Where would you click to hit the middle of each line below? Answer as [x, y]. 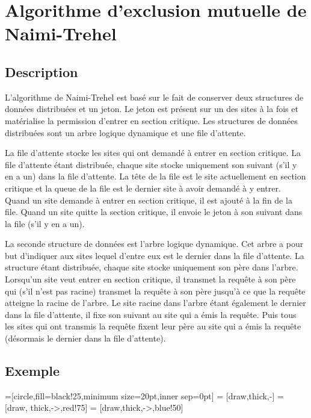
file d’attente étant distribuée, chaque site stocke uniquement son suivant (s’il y [151, 164]
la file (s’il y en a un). [45, 223]
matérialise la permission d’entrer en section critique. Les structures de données [151, 120]
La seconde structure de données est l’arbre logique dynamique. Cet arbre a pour [154, 244]
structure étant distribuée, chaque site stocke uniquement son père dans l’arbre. [152, 267]
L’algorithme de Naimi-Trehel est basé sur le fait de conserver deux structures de [154, 97]
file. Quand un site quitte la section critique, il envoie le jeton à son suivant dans [154, 212]
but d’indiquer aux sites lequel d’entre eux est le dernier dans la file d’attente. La [155, 255]
